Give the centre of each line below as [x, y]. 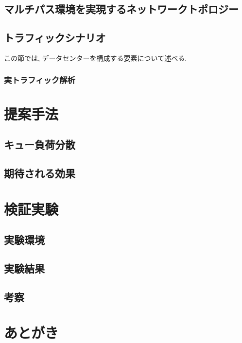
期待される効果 [40, 173]
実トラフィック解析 [40, 79]
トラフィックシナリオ [55, 38]
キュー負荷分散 [40, 145]
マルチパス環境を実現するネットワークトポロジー [121, 9]
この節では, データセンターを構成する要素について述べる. [95, 58]
